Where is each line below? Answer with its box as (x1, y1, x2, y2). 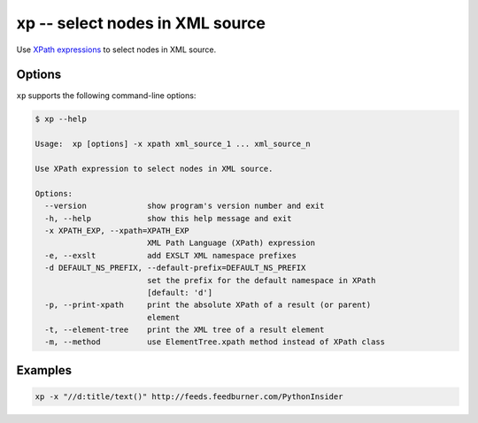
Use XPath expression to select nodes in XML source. (35, 164, 274, 173)
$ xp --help (35, 114, 88, 124)
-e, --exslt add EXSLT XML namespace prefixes (44, 250, 297, 260)
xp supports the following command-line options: (16, 90, 197, 101)
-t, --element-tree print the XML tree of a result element (44, 325, 325, 335)
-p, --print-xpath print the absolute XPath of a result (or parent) (44, 300, 372, 310)
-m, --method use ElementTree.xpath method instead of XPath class (44, 337, 385, 347)
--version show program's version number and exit (44, 201, 325, 211)
